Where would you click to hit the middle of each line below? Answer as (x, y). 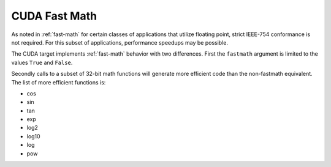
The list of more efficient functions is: (59, 82)
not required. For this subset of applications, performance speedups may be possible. (120, 42)
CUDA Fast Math (54, 16)
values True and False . (42, 62)
